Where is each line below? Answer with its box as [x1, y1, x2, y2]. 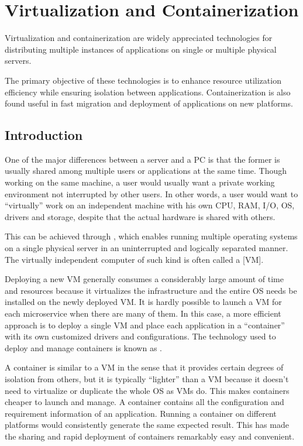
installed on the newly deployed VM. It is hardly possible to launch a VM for [5, 296, 282, 308]
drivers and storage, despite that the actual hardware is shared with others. [5, 210, 276, 222]
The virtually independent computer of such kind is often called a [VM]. [5, 253, 264, 265]
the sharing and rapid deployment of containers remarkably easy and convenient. [5, 430, 295, 442]
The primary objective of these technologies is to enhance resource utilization [5, 74, 281, 86]
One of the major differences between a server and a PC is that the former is [5, 153, 280, 165]
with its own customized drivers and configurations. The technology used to [5, 330, 276, 342]
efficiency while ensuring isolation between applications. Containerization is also [5, 85, 291, 98]
